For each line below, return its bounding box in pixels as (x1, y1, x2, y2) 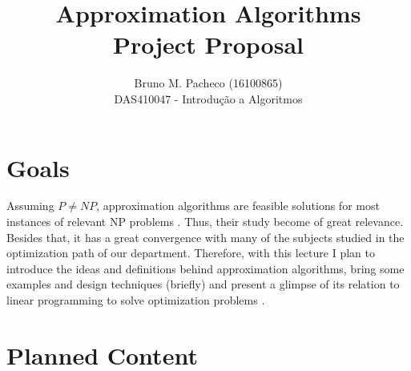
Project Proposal (113, 28, 304, 61)
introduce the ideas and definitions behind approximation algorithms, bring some (6, 260, 405, 276)
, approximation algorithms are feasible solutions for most (96, 197, 380, 214)
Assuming (6, 197, 54, 214)
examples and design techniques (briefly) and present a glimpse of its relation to (6, 276, 400, 292)
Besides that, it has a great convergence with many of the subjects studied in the (6, 228, 405, 245)
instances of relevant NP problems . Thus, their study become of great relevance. (6, 213, 404, 230)
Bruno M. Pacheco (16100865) (134, 75, 283, 91)
